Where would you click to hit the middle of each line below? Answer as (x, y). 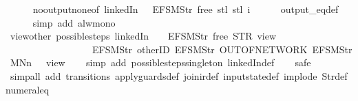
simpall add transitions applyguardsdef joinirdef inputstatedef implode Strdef (179, 75)
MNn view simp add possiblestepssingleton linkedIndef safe (160, 62)
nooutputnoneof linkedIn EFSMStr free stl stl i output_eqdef (186, 9)
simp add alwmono (74, 22)
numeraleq (28, 89)
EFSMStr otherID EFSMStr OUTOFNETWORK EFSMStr (222, 49)
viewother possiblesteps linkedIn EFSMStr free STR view (143, 36)
